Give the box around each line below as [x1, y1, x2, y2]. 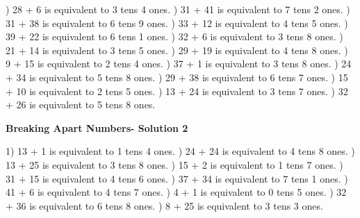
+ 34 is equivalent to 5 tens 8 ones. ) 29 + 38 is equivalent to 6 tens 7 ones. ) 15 [6, 69, 348, 84]
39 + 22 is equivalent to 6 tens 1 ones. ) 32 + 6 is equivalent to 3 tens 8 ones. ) [6, 29, 343, 44]
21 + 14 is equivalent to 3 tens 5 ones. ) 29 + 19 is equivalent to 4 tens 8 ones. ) [6, 42, 348, 57]
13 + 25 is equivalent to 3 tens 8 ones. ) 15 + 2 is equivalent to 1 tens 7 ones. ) [6, 157, 343, 171]
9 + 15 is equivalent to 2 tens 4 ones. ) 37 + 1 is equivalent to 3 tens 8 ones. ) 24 [6, 56, 352, 71]
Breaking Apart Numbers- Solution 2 [6, 120, 188, 135]
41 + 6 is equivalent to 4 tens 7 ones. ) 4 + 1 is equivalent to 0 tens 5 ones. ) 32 [6, 185, 347, 199]
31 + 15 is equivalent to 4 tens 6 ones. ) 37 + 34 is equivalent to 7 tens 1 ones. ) [6, 171, 348, 185]
